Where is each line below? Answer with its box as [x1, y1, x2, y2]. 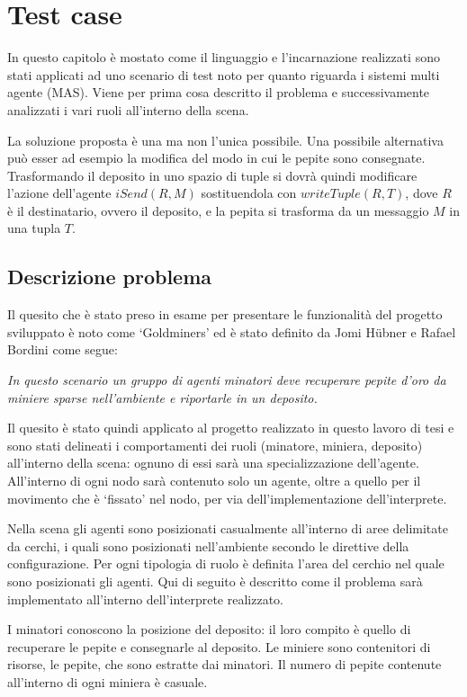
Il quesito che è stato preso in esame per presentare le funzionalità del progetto [7, 305, 443, 324]
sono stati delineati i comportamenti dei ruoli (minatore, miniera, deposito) [7, 435, 423, 454]
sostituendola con [201, 183, 297, 202]
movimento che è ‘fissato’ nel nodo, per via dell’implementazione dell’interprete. [7, 488, 447, 507]
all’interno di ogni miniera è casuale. [7, 672, 208, 691]
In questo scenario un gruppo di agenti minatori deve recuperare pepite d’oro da [7, 371, 446, 389]
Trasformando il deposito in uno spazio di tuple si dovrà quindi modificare [7, 165, 418, 184]
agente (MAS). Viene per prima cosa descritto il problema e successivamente [7, 83, 430, 102]
